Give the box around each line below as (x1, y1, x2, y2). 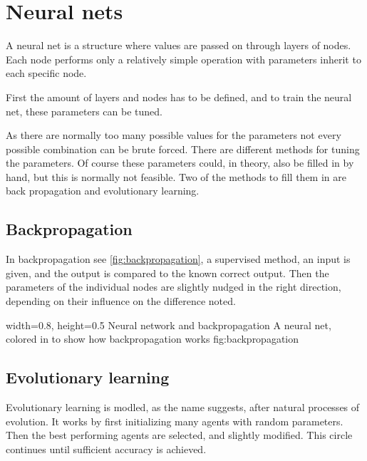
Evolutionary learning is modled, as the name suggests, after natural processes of (6, 400, 360, 415)
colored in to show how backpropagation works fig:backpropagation (6, 331, 299, 346)
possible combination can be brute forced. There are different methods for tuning (6, 141, 360, 156)
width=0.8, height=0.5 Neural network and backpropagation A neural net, (6, 317, 331, 332)
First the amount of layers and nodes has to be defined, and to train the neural (6, 89, 352, 104)
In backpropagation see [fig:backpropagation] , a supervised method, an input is (6, 252, 351, 266)
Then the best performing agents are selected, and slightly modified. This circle (6, 428, 353, 442)
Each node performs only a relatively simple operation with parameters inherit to (6, 51, 361, 66)
